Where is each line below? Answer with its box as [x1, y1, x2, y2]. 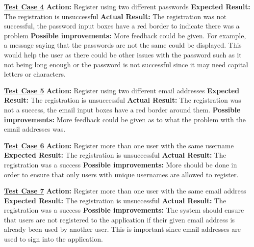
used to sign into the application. [4, 234, 103, 244]
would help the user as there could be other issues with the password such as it [4, 49, 242, 59]
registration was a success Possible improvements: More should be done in [4, 159, 237, 169]
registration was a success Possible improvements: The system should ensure [4, 205, 244, 215]
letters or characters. [4, 69, 66, 79]
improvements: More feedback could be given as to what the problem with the [4, 114, 246, 124]
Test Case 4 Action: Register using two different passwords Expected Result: [4, 1, 251, 11]
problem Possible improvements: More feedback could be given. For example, [4, 30, 246, 40]
